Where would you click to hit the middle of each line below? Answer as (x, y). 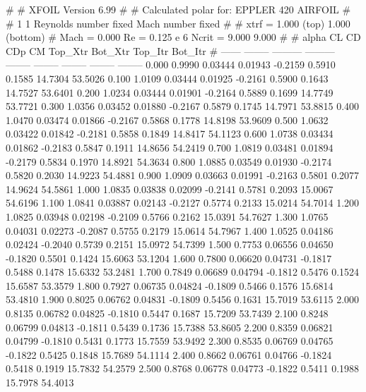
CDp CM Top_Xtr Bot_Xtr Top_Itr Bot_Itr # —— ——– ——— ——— (170, 50)
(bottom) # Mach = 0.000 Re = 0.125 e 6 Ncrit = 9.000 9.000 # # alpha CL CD (183, 37)
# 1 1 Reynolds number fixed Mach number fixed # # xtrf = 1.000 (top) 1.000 (178, 23)
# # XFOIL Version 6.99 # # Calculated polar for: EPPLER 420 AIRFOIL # (178, 9)
